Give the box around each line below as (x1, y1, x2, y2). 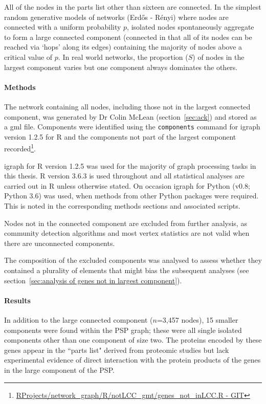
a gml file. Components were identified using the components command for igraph (4, 121, 260, 132)
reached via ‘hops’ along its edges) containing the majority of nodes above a (4, 41, 242, 52)
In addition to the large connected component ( (4, 314, 153, 325)
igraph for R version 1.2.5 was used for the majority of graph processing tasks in (4, 160, 256, 171)
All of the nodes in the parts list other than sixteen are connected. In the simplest (4, 2, 261, 12)
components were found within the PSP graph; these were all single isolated (4, 324, 242, 335)
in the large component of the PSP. (4, 364, 115, 375)
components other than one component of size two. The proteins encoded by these (4, 334, 262, 345)
